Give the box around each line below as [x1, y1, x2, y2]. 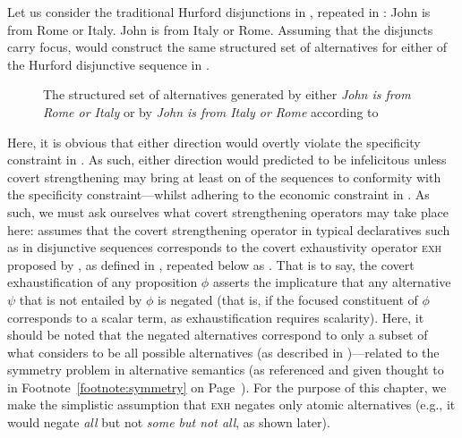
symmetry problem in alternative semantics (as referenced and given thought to [7, 360, 444, 379]
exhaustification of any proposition [7, 273, 198, 291]
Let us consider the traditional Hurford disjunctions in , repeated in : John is [7, 3, 431, 21]
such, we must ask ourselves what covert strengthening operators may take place [7, 202, 449, 221]
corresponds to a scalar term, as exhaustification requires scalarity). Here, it [7, 307, 424, 326]
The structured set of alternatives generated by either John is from [43, 85, 411, 104]
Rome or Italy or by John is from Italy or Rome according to [43, 102, 379, 121]
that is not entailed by [19, 290, 142, 308]
